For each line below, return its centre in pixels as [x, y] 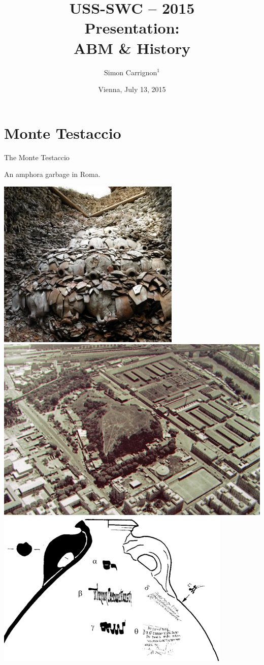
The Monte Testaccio [37, 157]
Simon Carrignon [130, 72]
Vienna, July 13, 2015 [132, 89]
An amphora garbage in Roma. [52, 174]
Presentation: [132, 28]
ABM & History [132, 48]
